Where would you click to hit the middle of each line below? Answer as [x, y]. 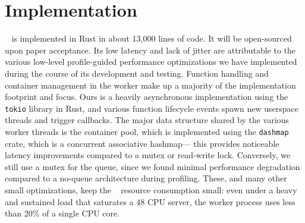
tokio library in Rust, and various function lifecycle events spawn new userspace [152, 108]
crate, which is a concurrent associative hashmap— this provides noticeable [142, 143]
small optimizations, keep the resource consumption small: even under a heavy [151, 189]
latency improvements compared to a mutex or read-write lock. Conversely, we [148, 155]
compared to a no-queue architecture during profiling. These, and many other [146, 178]
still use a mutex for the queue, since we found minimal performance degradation [152, 166]
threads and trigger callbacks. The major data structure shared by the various [147, 120]
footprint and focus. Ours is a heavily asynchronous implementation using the [147, 97]
